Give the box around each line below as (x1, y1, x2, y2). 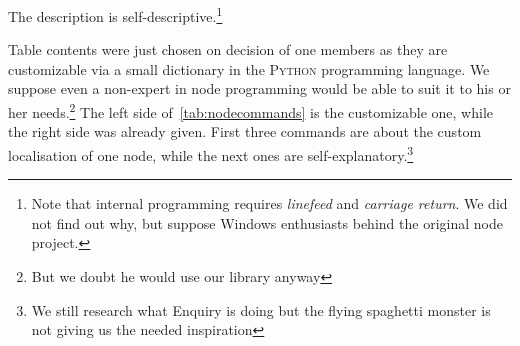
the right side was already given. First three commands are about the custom (8, 121, 482, 142)
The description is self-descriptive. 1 (8, 3, 223, 26)
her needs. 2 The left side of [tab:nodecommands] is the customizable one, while (8, 99, 493, 122)
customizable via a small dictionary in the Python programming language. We (8, 58, 490, 79)
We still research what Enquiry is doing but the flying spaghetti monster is (31, 299, 491, 320)
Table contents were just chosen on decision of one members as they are (8, 39, 448, 60)
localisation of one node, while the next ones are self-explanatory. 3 (8, 141, 414, 165)
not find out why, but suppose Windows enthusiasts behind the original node (31, 212, 503, 233)
